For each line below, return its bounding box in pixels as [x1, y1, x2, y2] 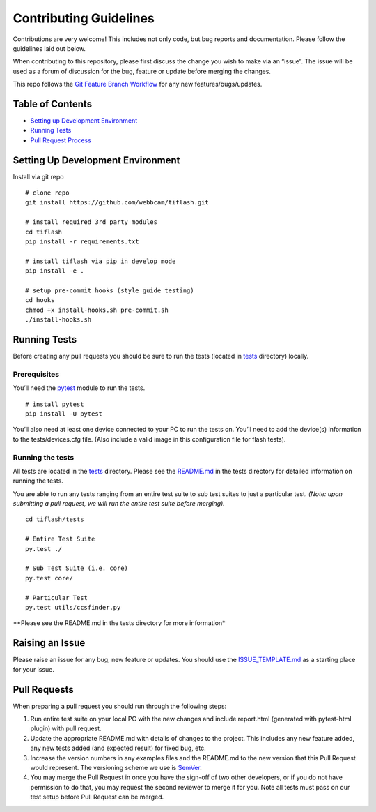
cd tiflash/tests [25, 516, 84, 523]
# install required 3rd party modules [25, 218, 158, 226]
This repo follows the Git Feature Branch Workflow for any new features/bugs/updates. [13, 80, 263, 89]
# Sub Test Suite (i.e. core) [25, 564, 129, 572]
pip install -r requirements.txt [25, 238, 139, 246]
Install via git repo [13, 172, 64, 181]
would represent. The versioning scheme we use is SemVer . [30, 763, 202, 772]
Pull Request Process [30, 136, 92, 144]
